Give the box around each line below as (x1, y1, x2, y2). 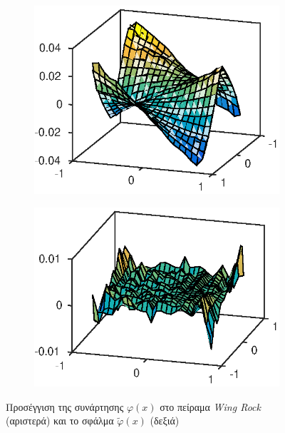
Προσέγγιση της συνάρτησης (6, 399, 124, 414)
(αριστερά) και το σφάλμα (6, 413, 114, 428)
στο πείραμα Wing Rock (160, 399, 261, 414)
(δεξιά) (150, 413, 180, 428)
